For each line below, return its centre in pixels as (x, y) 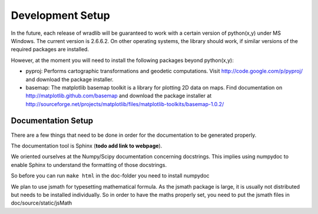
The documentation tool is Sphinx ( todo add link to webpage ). (87, 146)
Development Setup (60, 15)
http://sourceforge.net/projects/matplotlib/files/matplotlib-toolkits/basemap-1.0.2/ (125, 104)
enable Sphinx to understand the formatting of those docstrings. (89, 164)
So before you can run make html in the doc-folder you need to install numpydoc (110, 176)
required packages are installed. (50, 50)
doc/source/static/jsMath (42, 203)
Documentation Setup (52, 121)
